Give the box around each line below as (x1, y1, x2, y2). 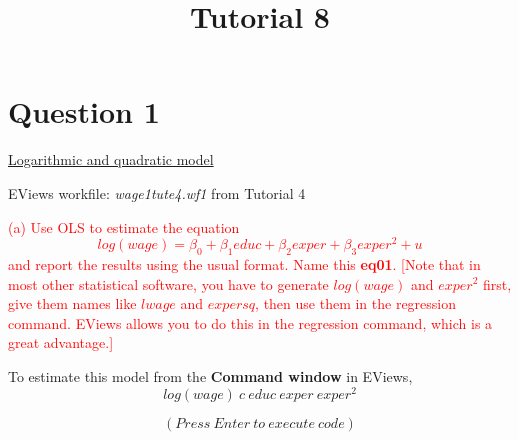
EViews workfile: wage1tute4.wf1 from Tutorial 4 (8, 182, 306, 203)
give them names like (8, 293, 137, 314)
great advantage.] (8, 332, 114, 353)
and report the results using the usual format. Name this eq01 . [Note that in (8, 253, 481, 274)
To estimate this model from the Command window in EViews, (8, 365, 413, 386)
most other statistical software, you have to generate (8, 273, 329, 294)
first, (483, 273, 512, 294)
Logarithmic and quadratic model (8, 149, 214, 170)
